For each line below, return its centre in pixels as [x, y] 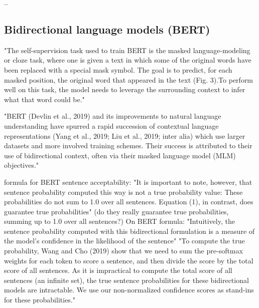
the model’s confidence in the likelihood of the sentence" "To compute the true [124, 241]
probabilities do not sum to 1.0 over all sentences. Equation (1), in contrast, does [129, 202]
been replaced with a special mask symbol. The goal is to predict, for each [118, 69]
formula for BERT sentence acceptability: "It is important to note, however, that [128, 182]
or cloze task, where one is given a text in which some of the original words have [128, 60]
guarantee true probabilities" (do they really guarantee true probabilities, [116, 211]
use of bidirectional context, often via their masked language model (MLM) [120, 155]
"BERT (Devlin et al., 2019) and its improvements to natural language [113, 116]
